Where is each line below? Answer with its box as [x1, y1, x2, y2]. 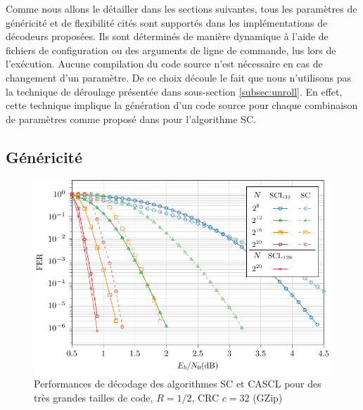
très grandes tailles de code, [34, 390, 153, 404]
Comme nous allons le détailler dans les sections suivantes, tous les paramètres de [6, 1, 357, 15]
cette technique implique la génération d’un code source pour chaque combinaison [6, 98, 358, 113]
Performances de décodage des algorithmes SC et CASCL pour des [34, 376, 321, 390]
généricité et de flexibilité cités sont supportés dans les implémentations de [6, 15, 328, 30]
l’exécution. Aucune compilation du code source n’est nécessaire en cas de [6, 56, 323, 71]
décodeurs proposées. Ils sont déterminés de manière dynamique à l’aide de [6, 29, 329, 44]
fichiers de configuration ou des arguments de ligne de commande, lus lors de [6, 42, 336, 57]
